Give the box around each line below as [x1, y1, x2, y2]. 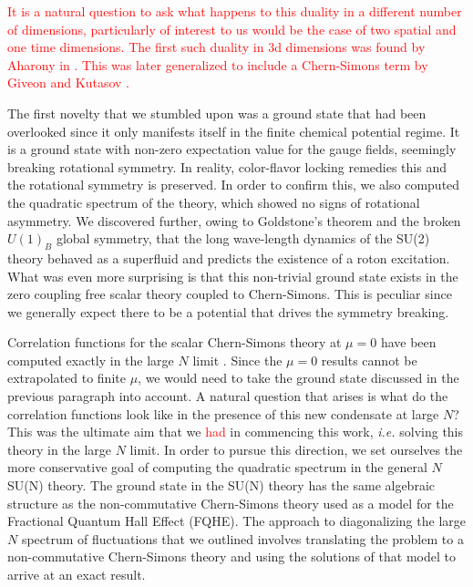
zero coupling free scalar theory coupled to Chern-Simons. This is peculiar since [7, 284, 452, 304]
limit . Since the [192, 350, 283, 369]
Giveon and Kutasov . [7, 73, 129, 92]
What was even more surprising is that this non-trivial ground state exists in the [7, 266, 458, 285]
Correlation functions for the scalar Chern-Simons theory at [7, 333, 342, 352]
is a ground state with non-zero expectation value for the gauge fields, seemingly [7, 139, 457, 159]
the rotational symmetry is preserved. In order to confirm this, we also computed [7, 175, 460, 194]
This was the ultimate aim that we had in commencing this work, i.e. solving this [7, 422, 464, 441]
